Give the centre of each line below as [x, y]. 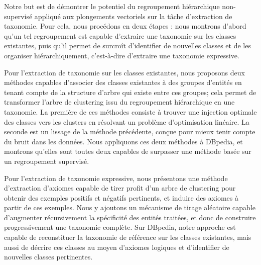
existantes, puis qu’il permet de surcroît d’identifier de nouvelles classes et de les [127, 46]
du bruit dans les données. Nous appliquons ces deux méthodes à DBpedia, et [123, 141]
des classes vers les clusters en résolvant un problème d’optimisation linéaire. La [127, 121]
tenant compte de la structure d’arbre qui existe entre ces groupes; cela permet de [130, 92]
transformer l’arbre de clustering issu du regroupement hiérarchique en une [119, 102]
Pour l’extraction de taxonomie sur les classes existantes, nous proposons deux [124, 72]
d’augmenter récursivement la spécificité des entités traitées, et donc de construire [130, 217]
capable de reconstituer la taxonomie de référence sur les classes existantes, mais [128, 237]
